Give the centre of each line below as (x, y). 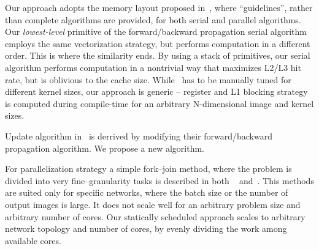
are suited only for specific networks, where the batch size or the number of (147, 192)
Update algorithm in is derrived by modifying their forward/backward (139, 136)
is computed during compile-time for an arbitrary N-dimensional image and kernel (159, 103)
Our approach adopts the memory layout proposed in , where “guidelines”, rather (159, 7)
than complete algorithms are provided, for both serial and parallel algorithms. (153, 19)
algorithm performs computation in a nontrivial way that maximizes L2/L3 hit (153, 67)
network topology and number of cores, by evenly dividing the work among (146, 229)
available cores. (33, 240)
